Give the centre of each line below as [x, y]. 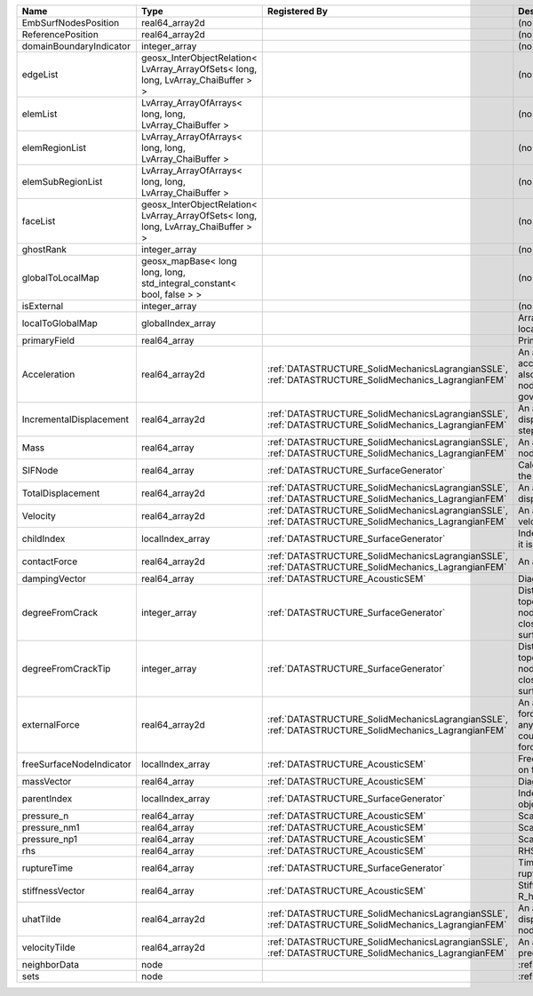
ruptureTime [48, 868]
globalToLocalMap [60, 278]
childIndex [44, 539]
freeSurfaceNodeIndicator [77, 764]
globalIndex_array [179, 323]
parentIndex [47, 798]
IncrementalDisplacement [75, 419]
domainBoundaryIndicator [76, 46]
